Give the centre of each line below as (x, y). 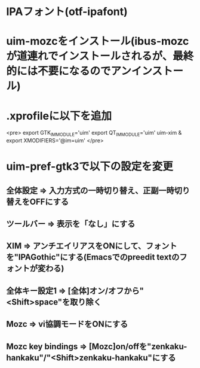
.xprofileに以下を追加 (59, 116)
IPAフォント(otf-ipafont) (67, 12)
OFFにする (49, 201)
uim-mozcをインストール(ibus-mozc (98, 41)
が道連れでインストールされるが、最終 (100, 56)
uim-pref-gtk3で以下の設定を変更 (90, 167)
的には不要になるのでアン (69, 71)
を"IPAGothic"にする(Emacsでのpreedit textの (93, 257)
